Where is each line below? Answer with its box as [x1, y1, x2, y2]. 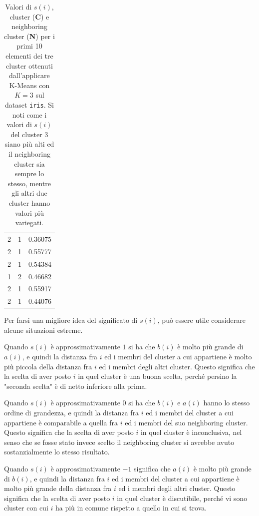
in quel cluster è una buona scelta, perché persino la [78, 371, 237, 381]
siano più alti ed [4, 139, 54, 149]
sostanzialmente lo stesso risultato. [4, 446, 110, 457]
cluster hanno [8, 197, 50, 208]
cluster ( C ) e [9, 11, 49, 22]
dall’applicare [9, 70, 50, 81]
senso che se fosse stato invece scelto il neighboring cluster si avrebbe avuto [4, 436, 235, 447]
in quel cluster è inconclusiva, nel [140, 427, 242, 437]
